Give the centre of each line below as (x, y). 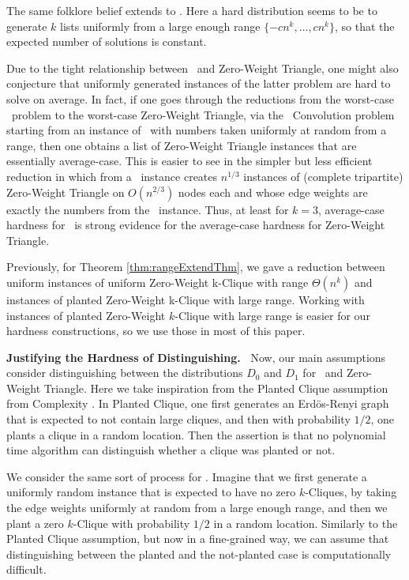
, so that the (364, 26)
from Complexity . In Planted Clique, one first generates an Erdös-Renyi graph (198, 403)
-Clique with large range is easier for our (272, 315)
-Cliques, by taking (351, 492)
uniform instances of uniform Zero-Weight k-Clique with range (158, 282)
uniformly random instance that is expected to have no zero (151, 492)
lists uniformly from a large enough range (160, 26)
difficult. (26, 569)
